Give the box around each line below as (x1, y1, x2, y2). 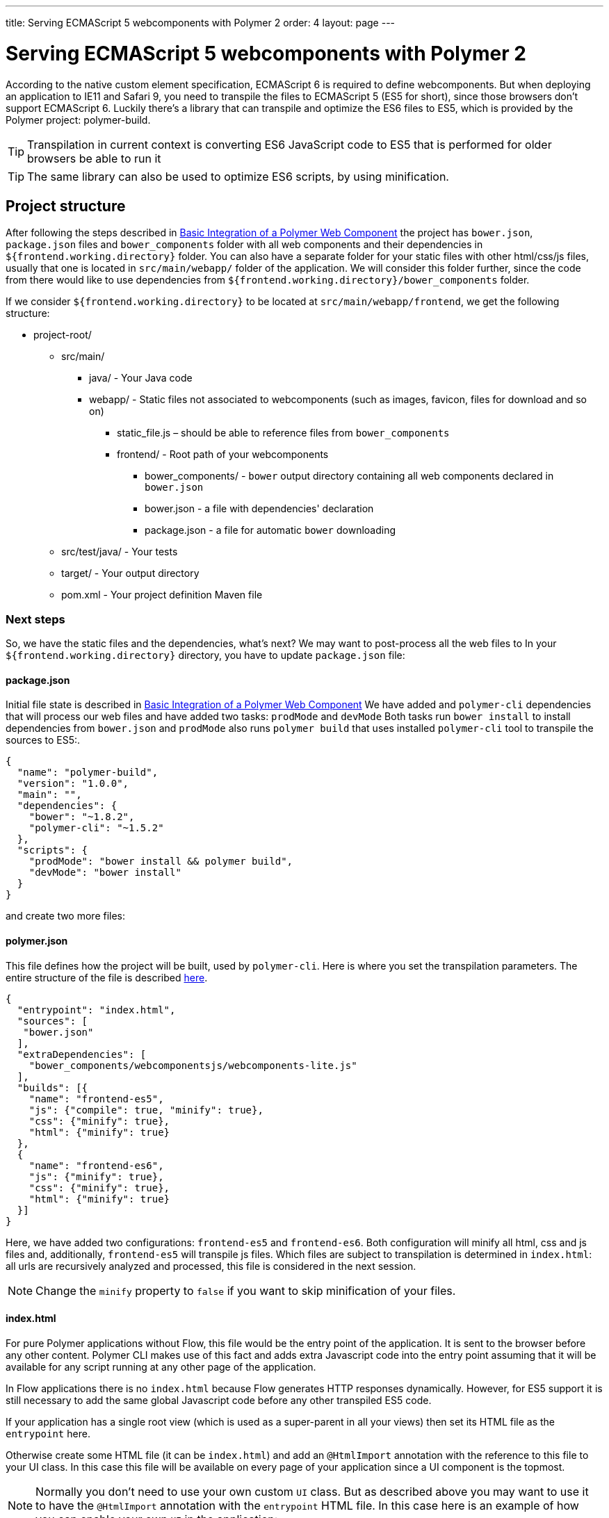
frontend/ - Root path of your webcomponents (117, 448, 329, 461)
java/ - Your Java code (89, 372, 193, 384)
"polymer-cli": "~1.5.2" (29, 822, 164, 834)
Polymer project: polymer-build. (6, 113, 151, 126)
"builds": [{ (17, 1082, 88, 1093)
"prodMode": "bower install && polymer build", (29, 856, 293, 867)
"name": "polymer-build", (17, 767, 159, 778)
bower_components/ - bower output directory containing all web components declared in (145, 470, 554, 482)
